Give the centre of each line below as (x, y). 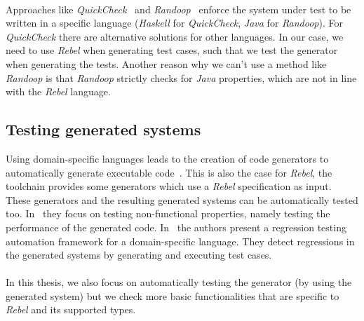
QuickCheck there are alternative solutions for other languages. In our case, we (175, 36)
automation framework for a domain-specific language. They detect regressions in (180, 241)
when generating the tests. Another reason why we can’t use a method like (166, 63)
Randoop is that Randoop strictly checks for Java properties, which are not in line (181, 77)
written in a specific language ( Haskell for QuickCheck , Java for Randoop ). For (174, 23)
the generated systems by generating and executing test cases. (139, 255)
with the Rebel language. (58, 91)
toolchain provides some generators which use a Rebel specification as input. (169, 186)
